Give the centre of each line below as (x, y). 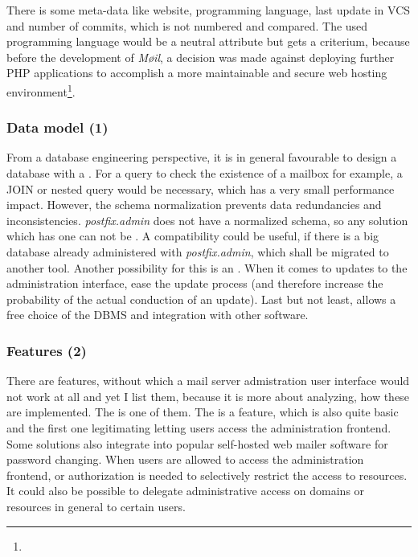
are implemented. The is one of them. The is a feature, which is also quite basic (203, 412)
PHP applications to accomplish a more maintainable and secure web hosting (197, 73)
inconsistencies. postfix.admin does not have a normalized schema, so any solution (207, 220)
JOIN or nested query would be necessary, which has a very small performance (201, 188)
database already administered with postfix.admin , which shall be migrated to (198, 252)
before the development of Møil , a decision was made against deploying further (201, 57)
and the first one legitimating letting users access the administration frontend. (199, 427)
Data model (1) (57, 127)
